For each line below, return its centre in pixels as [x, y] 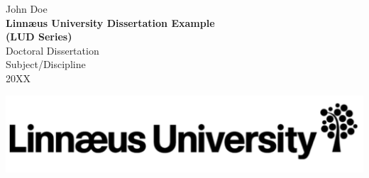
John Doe [27, 9]
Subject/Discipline [46, 64]
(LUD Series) [39, 37]
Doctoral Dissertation [53, 50]
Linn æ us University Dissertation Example [110, 22]
